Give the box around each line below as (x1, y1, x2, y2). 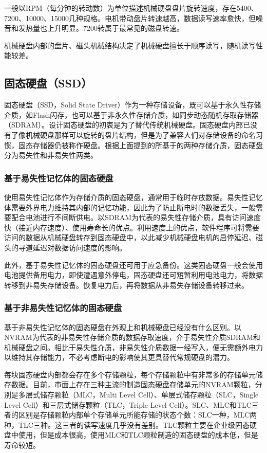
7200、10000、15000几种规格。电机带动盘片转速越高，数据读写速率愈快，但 (4, 12, 256, 23)
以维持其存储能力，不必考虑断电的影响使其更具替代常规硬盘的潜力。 (4, 352, 234, 363)
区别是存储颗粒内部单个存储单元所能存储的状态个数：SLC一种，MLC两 (18, 409, 257, 420)
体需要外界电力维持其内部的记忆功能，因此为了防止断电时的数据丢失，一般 (4, 202, 256, 212)
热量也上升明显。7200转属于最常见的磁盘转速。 (25, 23, 184, 33)
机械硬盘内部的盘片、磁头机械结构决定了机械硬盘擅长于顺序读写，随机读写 (4, 40, 256, 50)
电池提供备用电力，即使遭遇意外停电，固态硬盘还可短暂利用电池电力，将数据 (4, 269, 263, 280)
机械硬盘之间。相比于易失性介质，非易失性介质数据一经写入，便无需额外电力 (4, 341, 263, 352)
